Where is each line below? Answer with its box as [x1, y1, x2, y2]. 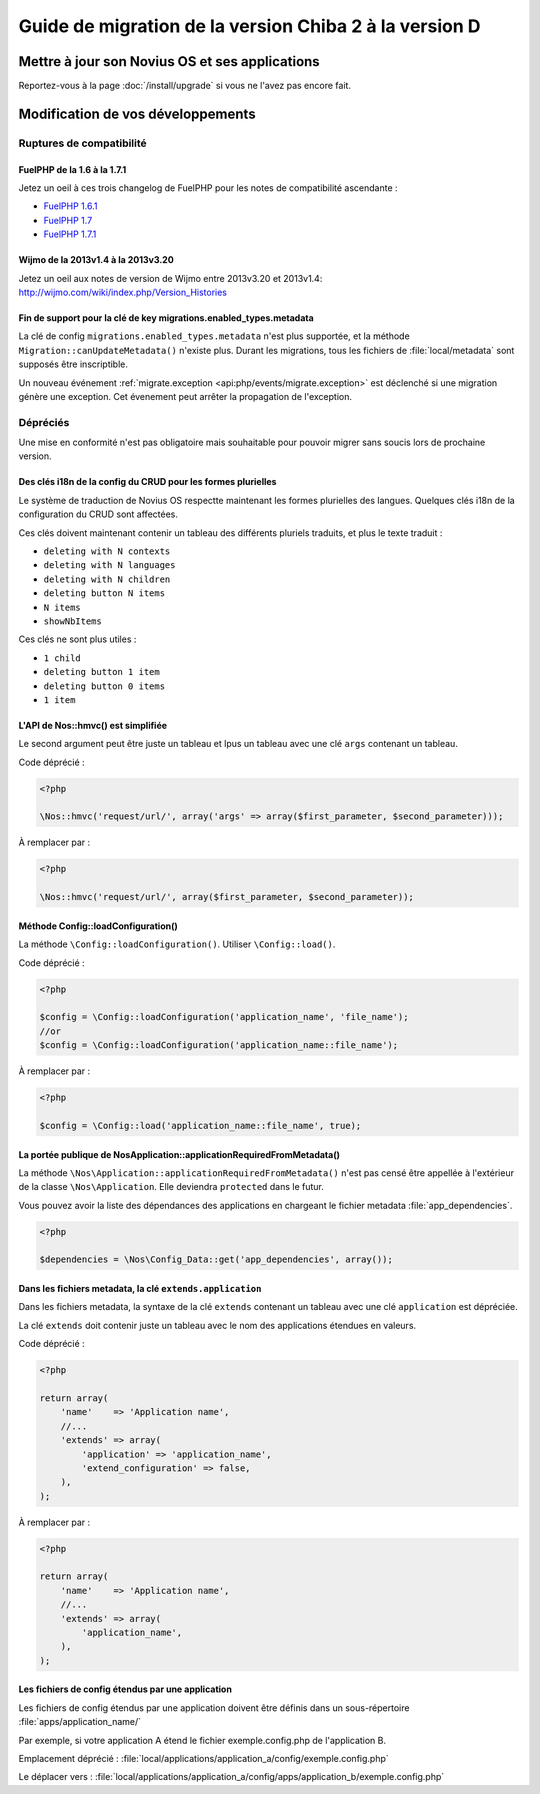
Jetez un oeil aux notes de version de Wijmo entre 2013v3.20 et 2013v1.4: [18, 272, 323, 284]
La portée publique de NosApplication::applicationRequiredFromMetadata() [18, 1148, 340, 1160]
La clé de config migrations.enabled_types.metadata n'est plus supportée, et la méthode [18, 330, 410, 342]
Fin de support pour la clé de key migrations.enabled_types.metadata [18, 311, 314, 324]
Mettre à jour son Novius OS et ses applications [18, 53, 320, 70]
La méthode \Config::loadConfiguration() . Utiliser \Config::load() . [18, 938, 336, 950]
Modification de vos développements [18, 105, 256, 122]
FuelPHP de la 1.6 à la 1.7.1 [18, 163, 127, 175]
